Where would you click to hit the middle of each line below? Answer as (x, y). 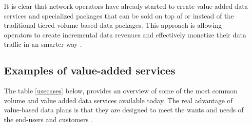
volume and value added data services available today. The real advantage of (118, 100)
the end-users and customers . (48, 119)
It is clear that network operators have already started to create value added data (126, 6)
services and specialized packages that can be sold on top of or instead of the (119, 15)
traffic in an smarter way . (43, 44)
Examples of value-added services (90, 70)
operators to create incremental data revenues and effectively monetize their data (125, 34)
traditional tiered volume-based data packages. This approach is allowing (113, 25)
